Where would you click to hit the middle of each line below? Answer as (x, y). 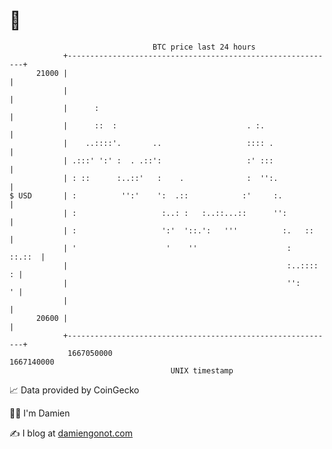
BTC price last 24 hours (204, 47)
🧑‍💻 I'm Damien (40, 413)
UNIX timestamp (202, 370)
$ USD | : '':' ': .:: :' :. (146, 195)
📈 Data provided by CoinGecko (74, 390)
